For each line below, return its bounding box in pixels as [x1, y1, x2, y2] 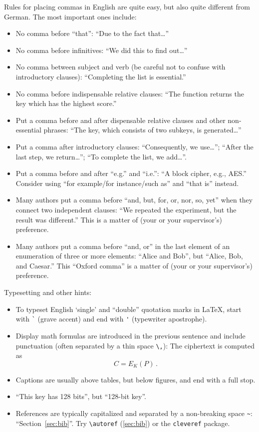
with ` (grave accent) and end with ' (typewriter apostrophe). [15, 313, 207, 324]
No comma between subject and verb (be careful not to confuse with [15, 61, 226, 72]
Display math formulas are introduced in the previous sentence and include [15, 330, 246, 340]
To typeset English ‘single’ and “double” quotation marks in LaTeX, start [15, 303, 242, 314]
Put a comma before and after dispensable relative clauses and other [15, 114, 226, 125]
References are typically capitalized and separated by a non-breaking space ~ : [15, 407, 253, 418]
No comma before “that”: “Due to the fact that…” [15, 28, 169, 38]
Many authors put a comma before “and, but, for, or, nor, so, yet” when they [15, 194, 253, 205]
